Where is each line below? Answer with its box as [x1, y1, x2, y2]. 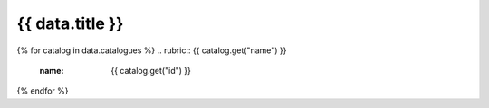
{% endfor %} [16, 85, 69, 96]
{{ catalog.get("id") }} [110, 65, 192, 76]
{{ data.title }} [16, 13, 124, 33]
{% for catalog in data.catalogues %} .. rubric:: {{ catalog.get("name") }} [16, 45, 287, 56]
